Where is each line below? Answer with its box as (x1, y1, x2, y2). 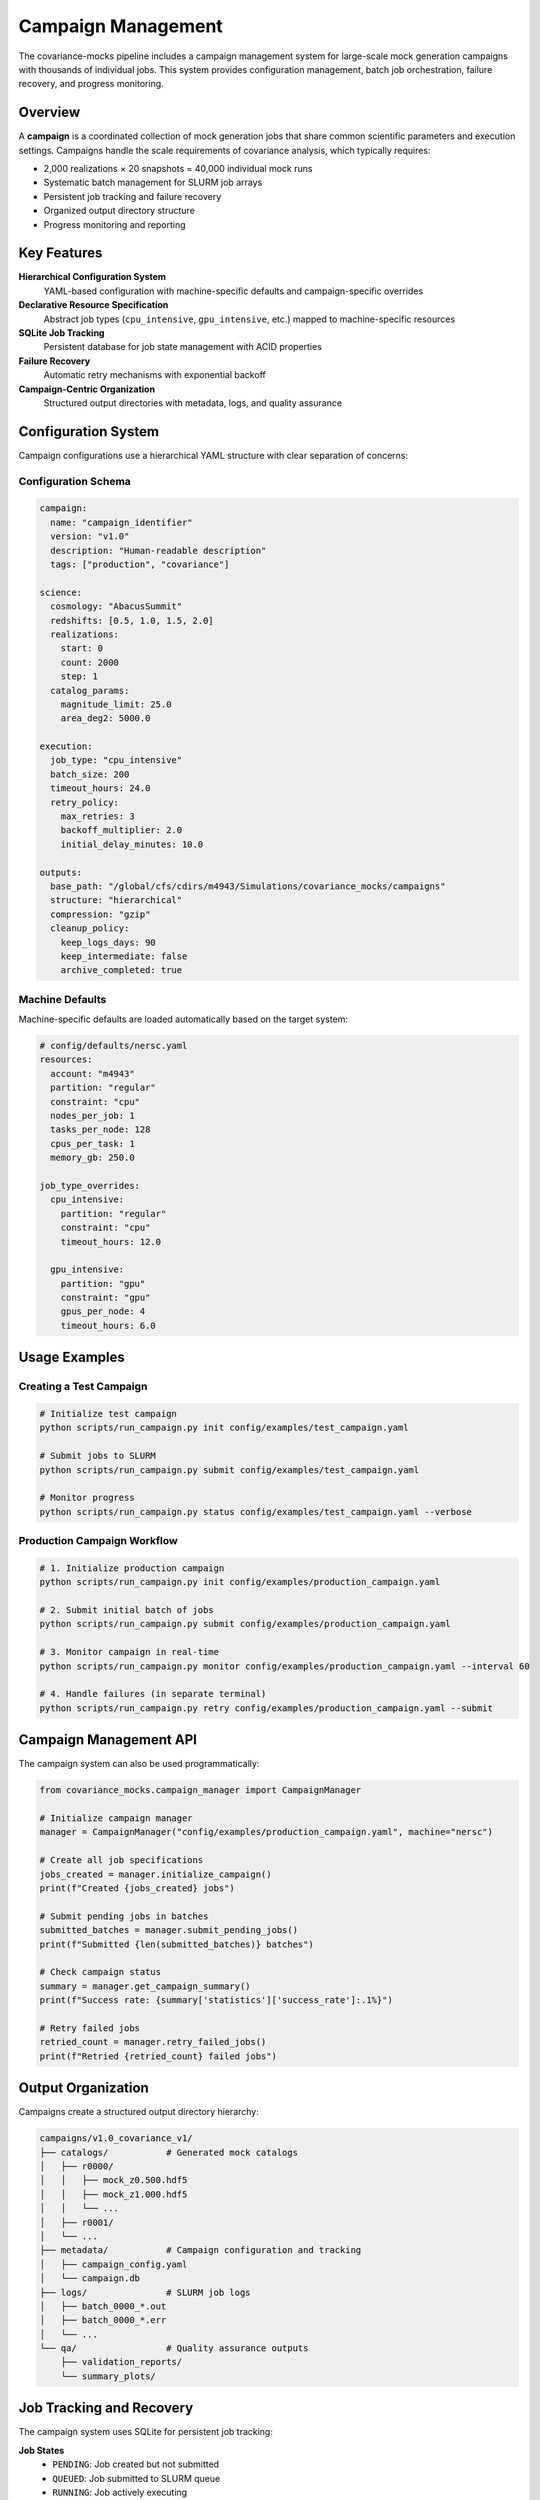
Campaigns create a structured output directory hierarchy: (18, 2106, 260, 2118)
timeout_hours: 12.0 (60, 1236, 162, 1247)
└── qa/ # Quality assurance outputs (39, 2343, 309, 2354)
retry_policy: (50, 796, 120, 808)
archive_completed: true (60, 965, 183, 976)
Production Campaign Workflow (18, 1534, 179, 1548)
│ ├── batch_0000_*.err (39, 2315, 167, 2326)
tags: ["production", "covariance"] (50, 559, 230, 570)
